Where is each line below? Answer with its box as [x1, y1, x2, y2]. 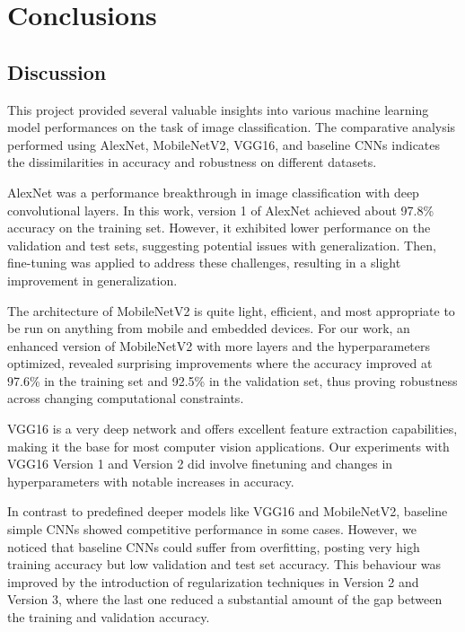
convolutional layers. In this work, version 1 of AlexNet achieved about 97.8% [7, 200, 434, 219]
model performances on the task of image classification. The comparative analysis [7, 118, 456, 136]
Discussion [7, 57, 107, 85]
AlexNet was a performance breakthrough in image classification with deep [7, 182, 419, 201]
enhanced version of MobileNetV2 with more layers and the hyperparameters [7, 336, 431, 355]
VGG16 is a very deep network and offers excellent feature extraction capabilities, [7, 419, 458, 438]
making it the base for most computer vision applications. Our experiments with [7, 436, 450, 455]
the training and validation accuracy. [7, 608, 210, 627]
